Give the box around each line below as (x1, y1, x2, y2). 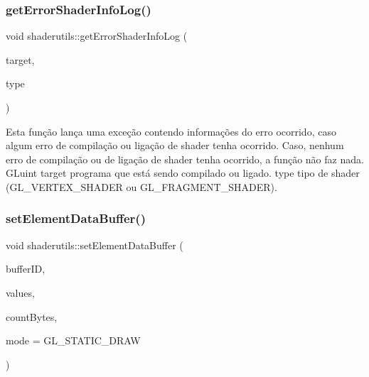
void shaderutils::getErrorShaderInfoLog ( (6, 28, 188, 43)
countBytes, (6, 309, 58, 324)
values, (6, 285, 35, 300)
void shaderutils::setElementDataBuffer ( (6, 237, 183, 252)
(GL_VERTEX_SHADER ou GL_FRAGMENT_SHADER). (6, 179, 277, 194)
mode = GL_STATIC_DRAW (6, 333, 141, 348)
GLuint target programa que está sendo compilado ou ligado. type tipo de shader (6, 165, 360, 180)
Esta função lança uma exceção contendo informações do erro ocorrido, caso (6, 124, 336, 138)
